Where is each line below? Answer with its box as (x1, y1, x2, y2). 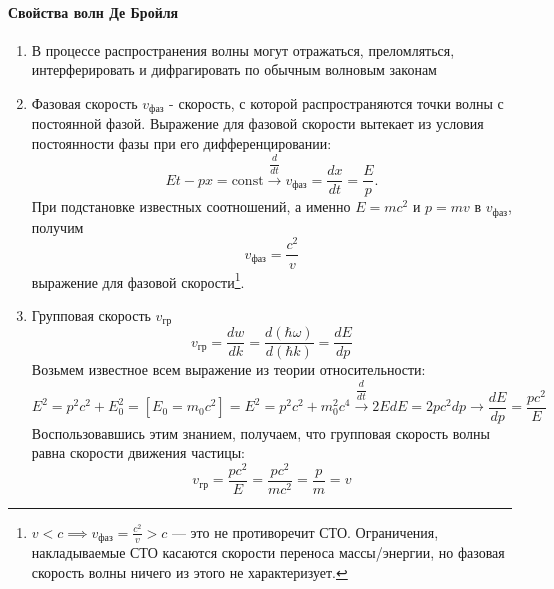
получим (31, 216, 84, 237)
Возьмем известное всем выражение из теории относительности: (31, 359, 426, 380)
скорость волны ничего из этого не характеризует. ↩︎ (31, 562, 348, 583)
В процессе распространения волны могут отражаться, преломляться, (31, 39, 455, 60)
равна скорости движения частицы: (31, 442, 246, 463)
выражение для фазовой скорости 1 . (31, 268, 245, 292)
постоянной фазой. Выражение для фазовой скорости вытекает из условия (31, 113, 484, 134)
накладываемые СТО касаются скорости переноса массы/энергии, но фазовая (31, 542, 505, 563)
